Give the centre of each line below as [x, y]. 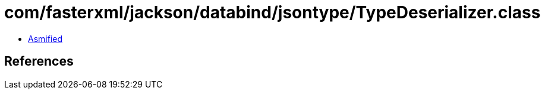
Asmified [45, 38]
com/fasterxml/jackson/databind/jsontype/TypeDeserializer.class [272, 12]
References [39, 61]
